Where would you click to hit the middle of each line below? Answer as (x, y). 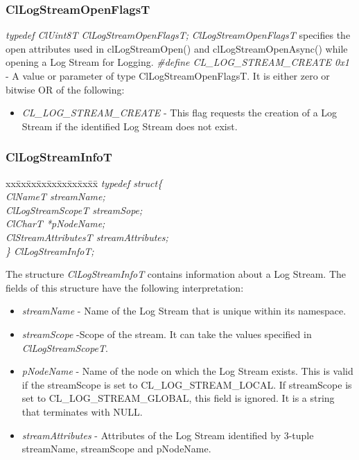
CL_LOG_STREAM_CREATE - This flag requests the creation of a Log (179, 113)
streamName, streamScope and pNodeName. (116, 449)
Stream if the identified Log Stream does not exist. (130, 126)
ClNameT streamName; (55, 196)
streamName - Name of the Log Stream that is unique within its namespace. (184, 311)
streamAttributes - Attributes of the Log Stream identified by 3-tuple (168, 435)
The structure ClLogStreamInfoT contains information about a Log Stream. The (176, 274)
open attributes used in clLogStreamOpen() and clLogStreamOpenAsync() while (177, 48)
